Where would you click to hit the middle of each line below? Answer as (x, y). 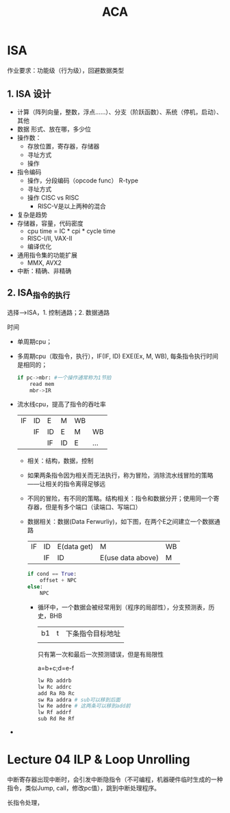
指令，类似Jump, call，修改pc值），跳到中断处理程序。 (84, 788)
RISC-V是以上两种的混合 (72, 206)
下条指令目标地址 (93, 633)
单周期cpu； (35, 341)
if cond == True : (52, 574)
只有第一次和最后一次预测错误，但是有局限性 (101, 654)
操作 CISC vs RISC (53, 197)
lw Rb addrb (54, 680)
